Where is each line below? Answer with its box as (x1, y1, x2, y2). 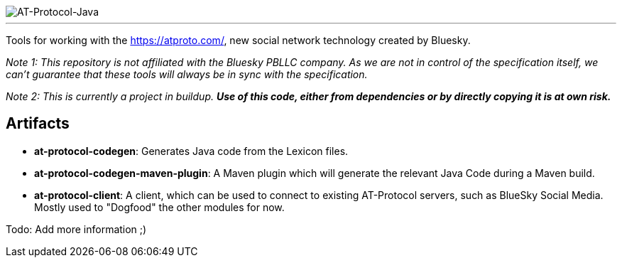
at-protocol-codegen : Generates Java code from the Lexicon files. (34, 144, 349, 157)
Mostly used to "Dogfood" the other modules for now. (34, 200, 285, 213)
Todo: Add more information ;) (6, 222, 147, 235)
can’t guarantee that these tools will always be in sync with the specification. (6, 68, 368, 80)
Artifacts (6, 114, 70, 133)
